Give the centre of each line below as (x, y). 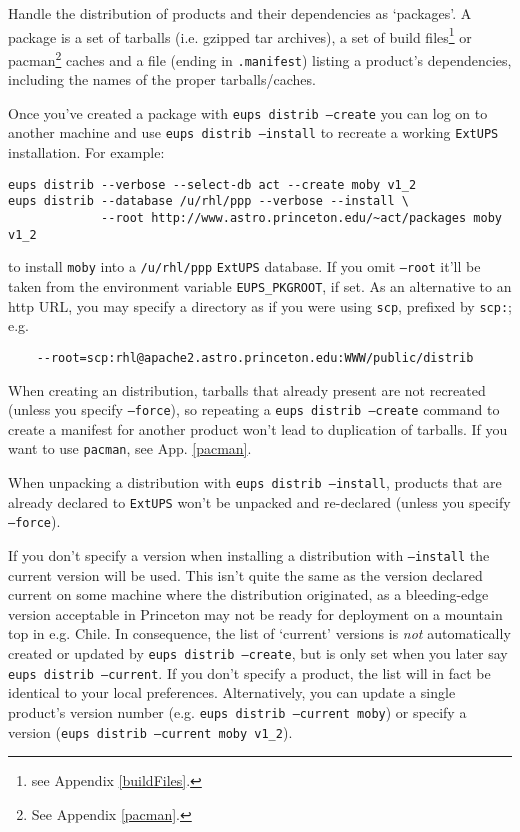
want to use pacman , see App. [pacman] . (130, 448)
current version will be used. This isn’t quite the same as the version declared (245, 574)
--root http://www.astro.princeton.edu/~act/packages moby (301, 217)
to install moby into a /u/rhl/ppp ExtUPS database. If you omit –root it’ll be (244, 266)
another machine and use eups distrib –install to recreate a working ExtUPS (253, 132)
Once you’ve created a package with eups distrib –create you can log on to (248, 112)
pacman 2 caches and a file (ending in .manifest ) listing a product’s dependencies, (260, 58)
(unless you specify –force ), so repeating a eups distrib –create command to (254, 409)
